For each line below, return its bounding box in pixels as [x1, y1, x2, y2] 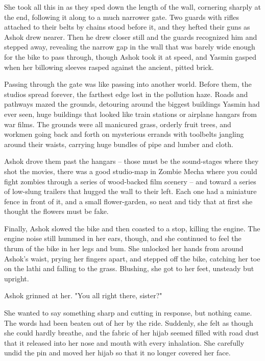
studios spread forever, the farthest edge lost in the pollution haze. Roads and [4, 88, 248, 99]
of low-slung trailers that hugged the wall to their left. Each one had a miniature [4, 186, 257, 197]
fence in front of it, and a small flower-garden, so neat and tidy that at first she [4, 196, 253, 206]
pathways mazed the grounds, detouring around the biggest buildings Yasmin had [4, 99, 260, 109]
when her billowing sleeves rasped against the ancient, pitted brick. [4, 61, 214, 72]
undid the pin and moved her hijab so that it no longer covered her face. [4, 347, 231, 358]
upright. [4, 273, 29, 283]
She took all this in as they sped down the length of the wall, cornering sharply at [4, 2, 261, 12]
